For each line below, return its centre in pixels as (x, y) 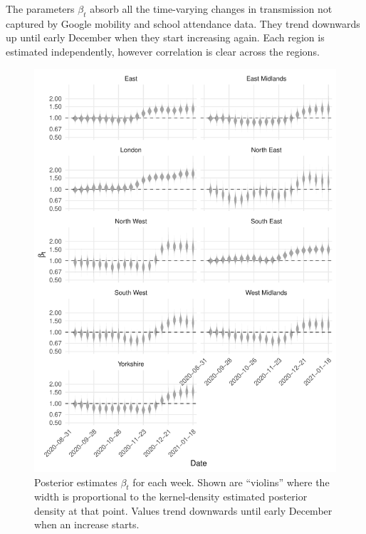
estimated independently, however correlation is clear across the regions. (163, 51)
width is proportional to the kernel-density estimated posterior (171, 497)
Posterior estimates (76, 482)
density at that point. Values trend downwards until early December (183, 510)
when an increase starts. (87, 524)
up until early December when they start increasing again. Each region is (165, 37)
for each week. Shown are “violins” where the (231, 482)
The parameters (40, 9)
